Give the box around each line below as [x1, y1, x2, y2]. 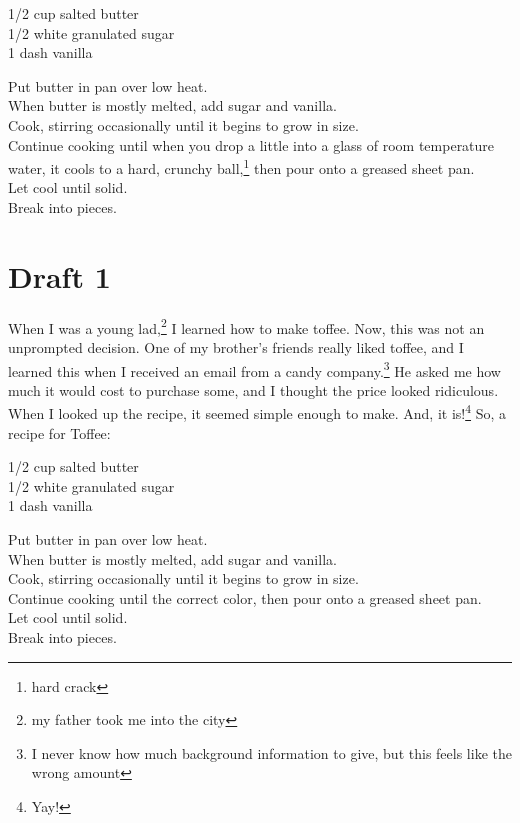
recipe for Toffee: [8, 422, 111, 443]
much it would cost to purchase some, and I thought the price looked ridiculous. [8, 379, 499, 400]
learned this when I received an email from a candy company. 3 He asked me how [8, 357, 501, 381]
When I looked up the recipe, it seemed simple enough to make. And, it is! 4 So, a [8, 400, 507, 424]
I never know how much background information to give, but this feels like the [31, 742, 512, 763]
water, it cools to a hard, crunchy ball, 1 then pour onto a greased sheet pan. [8, 155, 475, 178]
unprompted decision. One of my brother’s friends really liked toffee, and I [8, 336, 464, 357]
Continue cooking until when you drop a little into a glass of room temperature [8, 134, 495, 155]
